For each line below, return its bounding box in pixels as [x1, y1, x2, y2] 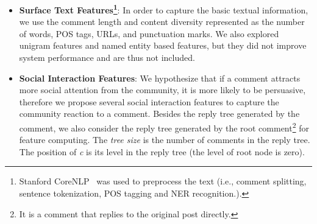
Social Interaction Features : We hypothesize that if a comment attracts [19, 71, 301, 84]
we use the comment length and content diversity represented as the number [19, 15, 305, 28]
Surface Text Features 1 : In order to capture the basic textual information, [19, 2, 308, 16]
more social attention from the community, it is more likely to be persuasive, [19, 83, 306, 96]
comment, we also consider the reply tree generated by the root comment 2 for [19, 120, 309, 134]
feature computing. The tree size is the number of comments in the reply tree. [19, 133, 310, 146]
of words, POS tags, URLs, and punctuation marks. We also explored [19, 27, 279, 40]
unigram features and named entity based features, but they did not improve [19, 39, 307, 52]
